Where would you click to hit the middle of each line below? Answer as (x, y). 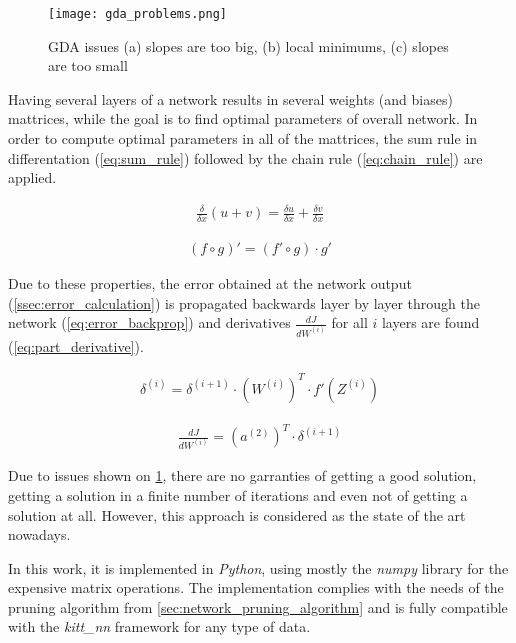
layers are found (430, 322)
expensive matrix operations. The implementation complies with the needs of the (256, 587)
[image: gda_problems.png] (137, 14)
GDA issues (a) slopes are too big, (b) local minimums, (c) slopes (248, 45)
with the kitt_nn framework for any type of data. (159, 626)
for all (349, 322)
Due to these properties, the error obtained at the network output (210, 283)
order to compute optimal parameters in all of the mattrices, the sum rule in (243, 138)
